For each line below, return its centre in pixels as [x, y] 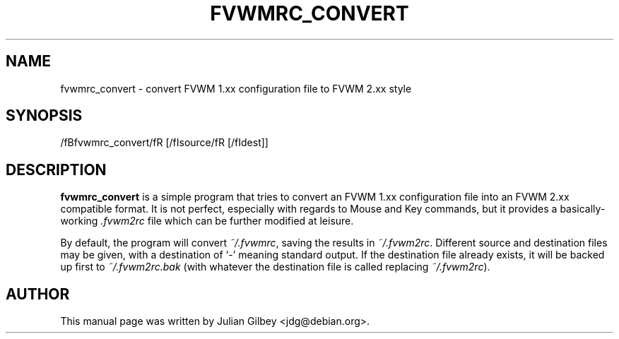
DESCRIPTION [56, 169]
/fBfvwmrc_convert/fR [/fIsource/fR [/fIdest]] [164, 143]
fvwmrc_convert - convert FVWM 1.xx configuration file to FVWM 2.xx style [236, 88]
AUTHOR [38, 294]
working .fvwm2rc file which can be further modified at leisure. [207, 221]
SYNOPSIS [44, 116]
